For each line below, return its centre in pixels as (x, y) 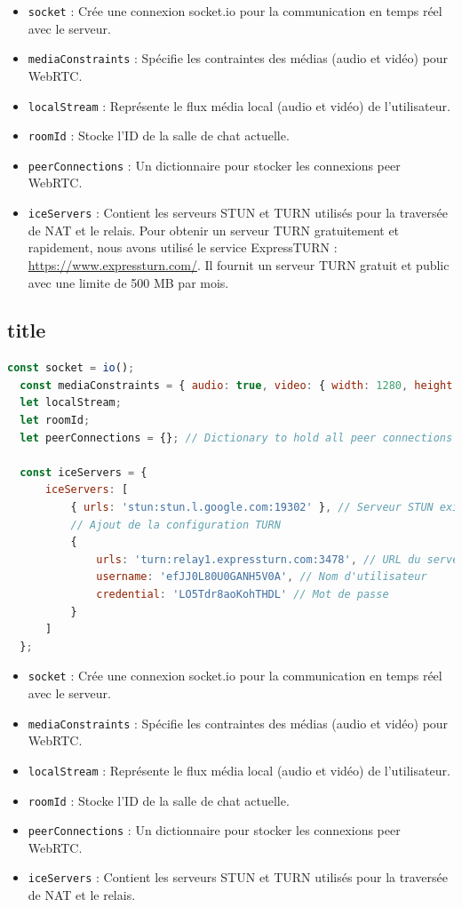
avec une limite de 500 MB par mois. (128, 282)
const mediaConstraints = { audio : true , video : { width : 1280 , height (236, 385)
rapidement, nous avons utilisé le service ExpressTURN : (183, 247)
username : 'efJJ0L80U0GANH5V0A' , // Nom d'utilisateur (262, 577)
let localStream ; (71, 403)
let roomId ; (55, 421)
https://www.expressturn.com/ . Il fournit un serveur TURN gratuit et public (239, 264)
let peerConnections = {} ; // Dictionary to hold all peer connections (236, 438)
